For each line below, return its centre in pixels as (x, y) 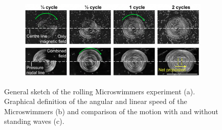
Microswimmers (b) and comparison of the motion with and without (111, 111)
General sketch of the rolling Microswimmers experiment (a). (100, 91)
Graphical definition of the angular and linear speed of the (96, 101)
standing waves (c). (34, 121)
